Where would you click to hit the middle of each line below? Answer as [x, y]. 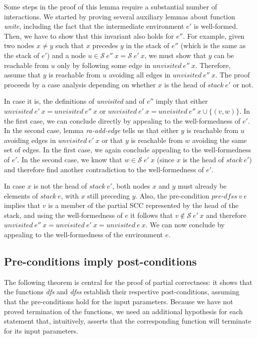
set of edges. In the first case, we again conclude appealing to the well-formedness [128, 150]
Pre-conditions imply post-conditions [101, 261]
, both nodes [131, 186]
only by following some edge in [104, 65]
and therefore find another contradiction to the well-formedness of [104, 169]
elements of [21, 195]
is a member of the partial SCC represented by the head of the [143, 205]
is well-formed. [216, 26]
